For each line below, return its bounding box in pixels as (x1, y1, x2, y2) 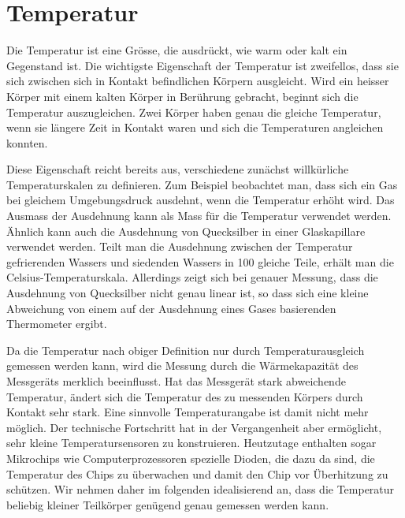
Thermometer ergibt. (6, 315, 107, 332)
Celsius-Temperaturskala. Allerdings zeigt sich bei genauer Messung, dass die (6, 269, 378, 285)
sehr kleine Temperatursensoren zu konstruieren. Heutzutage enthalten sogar (6, 434, 377, 451)
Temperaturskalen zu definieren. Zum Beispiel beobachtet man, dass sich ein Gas (6, 176, 398, 192)
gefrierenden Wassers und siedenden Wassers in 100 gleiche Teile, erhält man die (6, 253, 394, 270)
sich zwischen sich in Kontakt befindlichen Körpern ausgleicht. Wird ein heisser (6, 73, 389, 89)
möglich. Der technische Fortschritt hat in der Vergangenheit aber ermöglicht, (6, 419, 382, 435)
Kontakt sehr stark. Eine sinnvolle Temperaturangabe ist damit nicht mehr (6, 404, 369, 420)
